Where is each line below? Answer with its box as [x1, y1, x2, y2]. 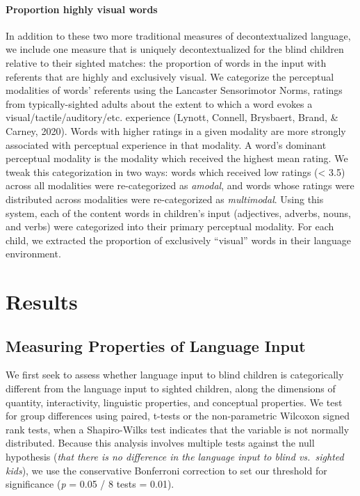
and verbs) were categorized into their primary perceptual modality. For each [6, 219, 334, 234]
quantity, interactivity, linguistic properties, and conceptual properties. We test [6, 394, 343, 409]
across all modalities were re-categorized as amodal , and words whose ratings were [6, 178, 354, 193]
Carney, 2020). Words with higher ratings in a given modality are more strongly [6, 123, 346, 138]
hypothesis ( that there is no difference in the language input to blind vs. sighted [6, 449, 344, 464]
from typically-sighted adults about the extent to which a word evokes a [6, 96, 313, 111]
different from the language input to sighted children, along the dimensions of [6, 381, 336, 396]
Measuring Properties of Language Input [6, 335, 306, 356]
